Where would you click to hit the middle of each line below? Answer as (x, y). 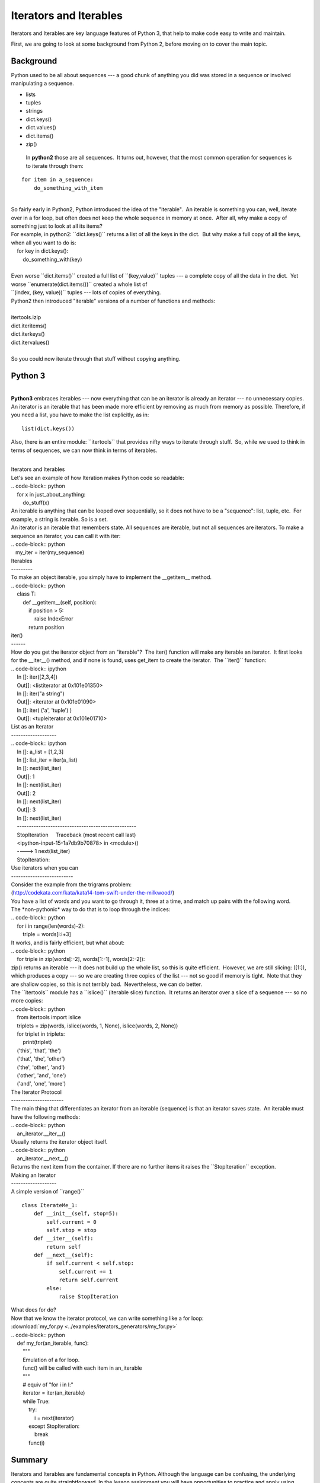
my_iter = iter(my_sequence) (50, 552)
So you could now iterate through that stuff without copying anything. (96, 359)
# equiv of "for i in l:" (48, 1385)
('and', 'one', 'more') (41, 1084)
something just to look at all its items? (57, 226)
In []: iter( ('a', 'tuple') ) (44, 710)
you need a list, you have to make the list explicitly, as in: (80, 415)
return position (47, 627)
